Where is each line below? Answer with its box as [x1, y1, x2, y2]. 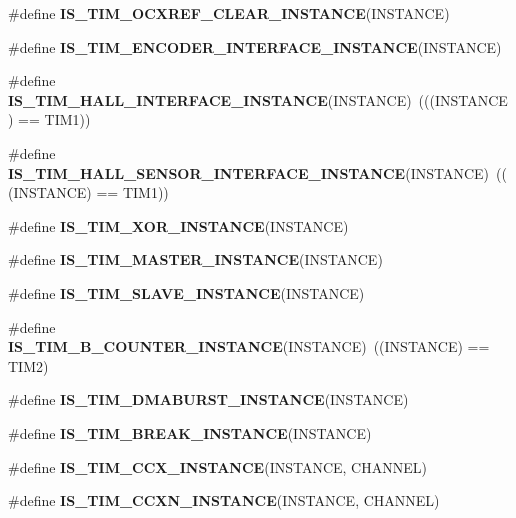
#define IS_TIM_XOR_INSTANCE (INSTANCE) [8, 215, 349, 236]
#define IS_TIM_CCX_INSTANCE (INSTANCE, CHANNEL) [8, 456, 427, 477]
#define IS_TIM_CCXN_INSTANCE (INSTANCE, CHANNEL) [8, 490, 440, 511]
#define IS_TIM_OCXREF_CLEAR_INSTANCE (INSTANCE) [8, 3, 450, 23]
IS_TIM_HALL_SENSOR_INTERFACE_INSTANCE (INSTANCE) [8, 162, 490, 183]
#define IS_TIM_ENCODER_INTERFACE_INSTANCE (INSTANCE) [8, 36, 502, 57]
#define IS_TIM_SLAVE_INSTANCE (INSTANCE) [8, 282, 365, 303]
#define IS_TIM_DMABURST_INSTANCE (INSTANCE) [8, 389, 409, 410]
